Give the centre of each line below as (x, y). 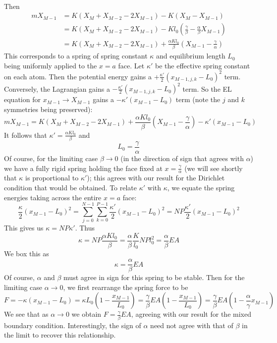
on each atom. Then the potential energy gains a (78, 76)
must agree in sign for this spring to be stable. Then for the (154, 277)
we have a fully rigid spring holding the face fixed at (83, 168)
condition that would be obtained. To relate (71, 188)
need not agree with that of (192, 325)
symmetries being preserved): (48, 109)
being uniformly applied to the (51, 65)
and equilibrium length (191, 56)
